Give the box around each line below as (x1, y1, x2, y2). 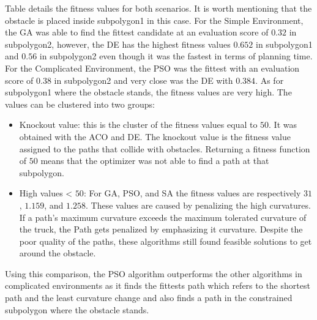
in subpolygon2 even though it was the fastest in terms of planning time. (39, 50, 313, 62)
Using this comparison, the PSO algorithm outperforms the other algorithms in (5, 267, 302, 280)
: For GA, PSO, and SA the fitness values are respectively (83, 187, 301, 199)
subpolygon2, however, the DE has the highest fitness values (5, 37, 231, 50)
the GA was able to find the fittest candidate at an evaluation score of (5, 26, 269, 39)
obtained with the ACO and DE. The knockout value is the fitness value (19, 130, 291, 143)
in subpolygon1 (256, 37, 313, 50)
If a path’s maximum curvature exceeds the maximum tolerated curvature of (19, 210, 307, 223)
